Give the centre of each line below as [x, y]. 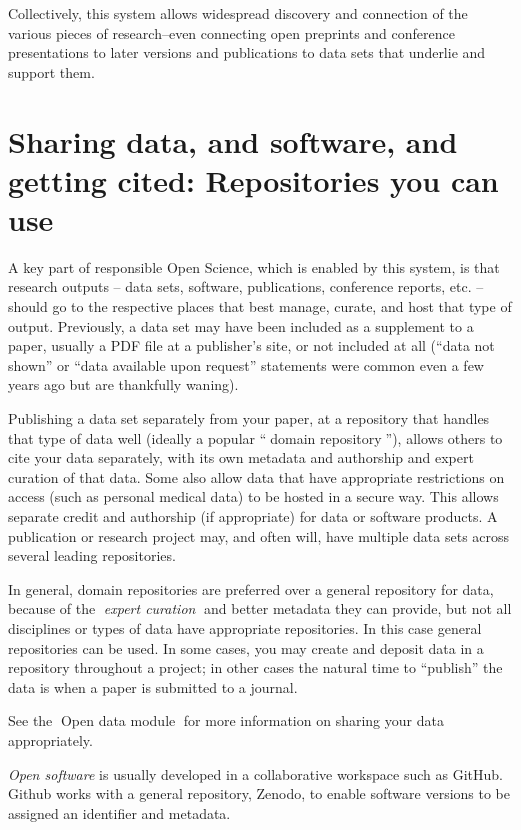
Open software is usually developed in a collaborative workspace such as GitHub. [255, 773]
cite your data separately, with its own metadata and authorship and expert [241, 457]
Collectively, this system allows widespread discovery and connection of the [238, 13]
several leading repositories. [92, 555]
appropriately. [50, 739]
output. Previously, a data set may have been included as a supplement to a [241, 325]
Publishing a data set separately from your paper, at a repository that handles [249, 418]
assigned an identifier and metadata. [119, 812]
